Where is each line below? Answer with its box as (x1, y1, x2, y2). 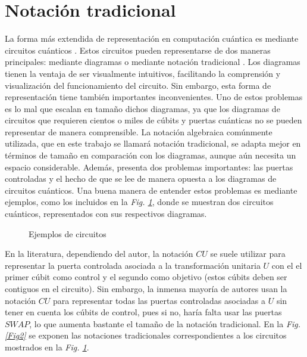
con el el (271, 259, 302, 271)
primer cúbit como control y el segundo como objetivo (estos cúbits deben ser (5, 271, 287, 283)
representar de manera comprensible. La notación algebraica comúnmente (5, 125, 272, 138)
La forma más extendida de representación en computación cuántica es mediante (5, 32, 299, 45)
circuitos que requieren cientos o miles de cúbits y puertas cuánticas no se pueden (5, 114, 302, 126)
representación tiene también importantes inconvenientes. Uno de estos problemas (5, 91, 303, 103)
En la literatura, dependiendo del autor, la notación (5, 247, 193, 260)
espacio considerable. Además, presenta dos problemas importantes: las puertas (5, 160, 293, 173)
